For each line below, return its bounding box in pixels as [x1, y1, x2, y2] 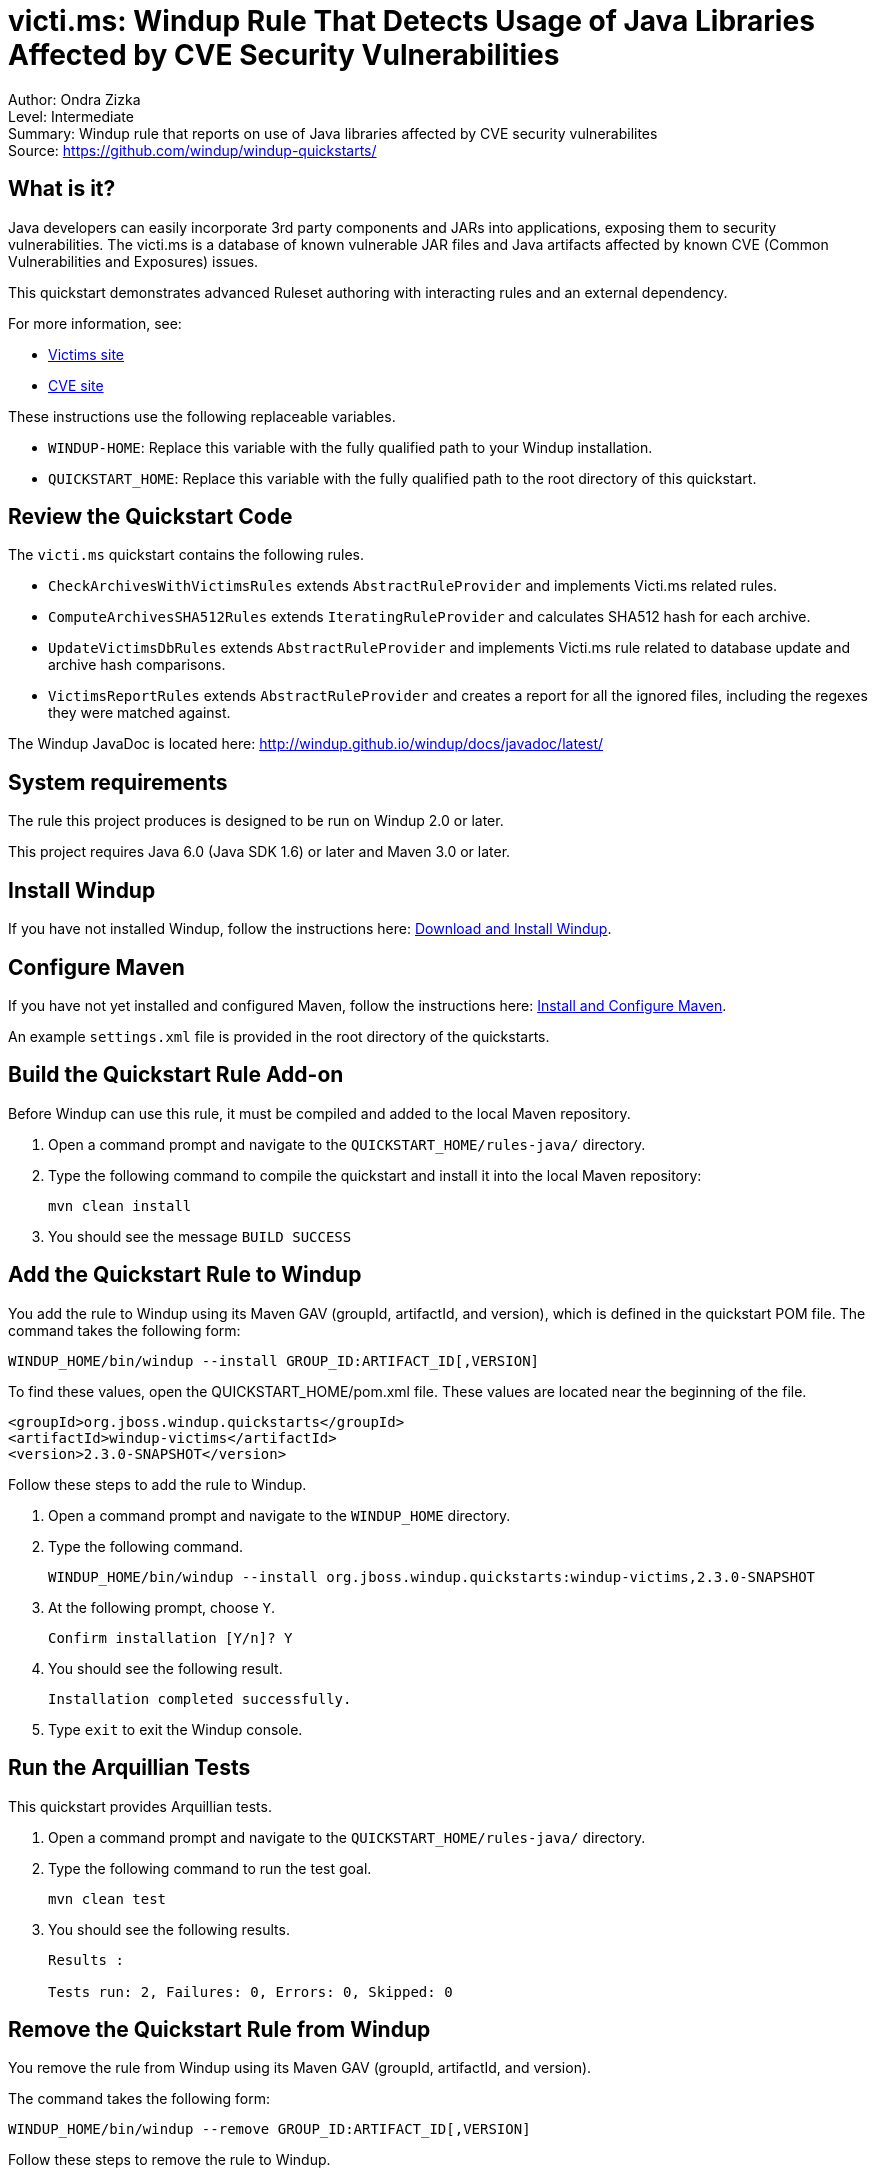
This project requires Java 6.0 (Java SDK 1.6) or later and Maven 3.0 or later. [8, 843, 511, 861]
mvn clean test [48, 1890, 167, 1907]
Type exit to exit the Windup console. [48, 1720, 303, 1738]
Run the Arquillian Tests [8, 1755, 251, 1781]
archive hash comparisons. [48, 656, 226, 674]
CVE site [48, 376, 104, 394]
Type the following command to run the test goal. [48, 1859, 372, 1877]
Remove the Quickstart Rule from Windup [8, 2016, 431, 2042]
